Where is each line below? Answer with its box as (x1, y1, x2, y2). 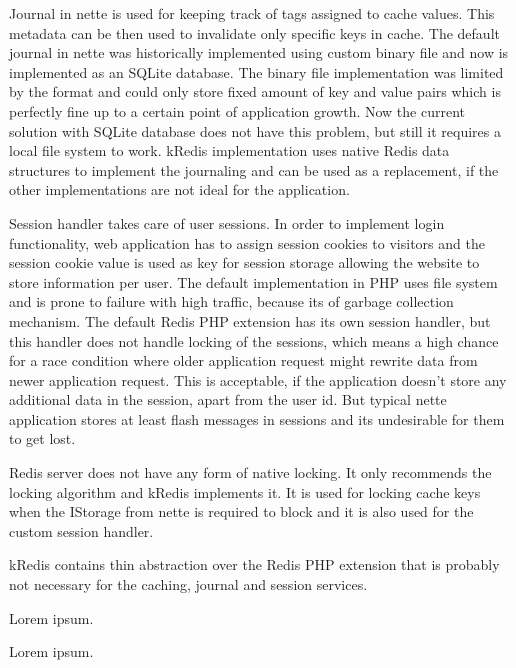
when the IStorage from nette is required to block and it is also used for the (9, 501, 474, 522)
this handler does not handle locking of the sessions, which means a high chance (9, 330, 499, 351)
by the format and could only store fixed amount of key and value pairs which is (9, 81, 501, 102)
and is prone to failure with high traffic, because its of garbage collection (9, 291, 454, 312)
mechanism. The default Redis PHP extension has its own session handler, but (9, 310, 491, 331)
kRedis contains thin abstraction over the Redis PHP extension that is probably (9, 554, 500, 575)
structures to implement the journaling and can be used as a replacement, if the (9, 159, 499, 180)
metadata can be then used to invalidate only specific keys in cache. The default (9, 22, 500, 43)
